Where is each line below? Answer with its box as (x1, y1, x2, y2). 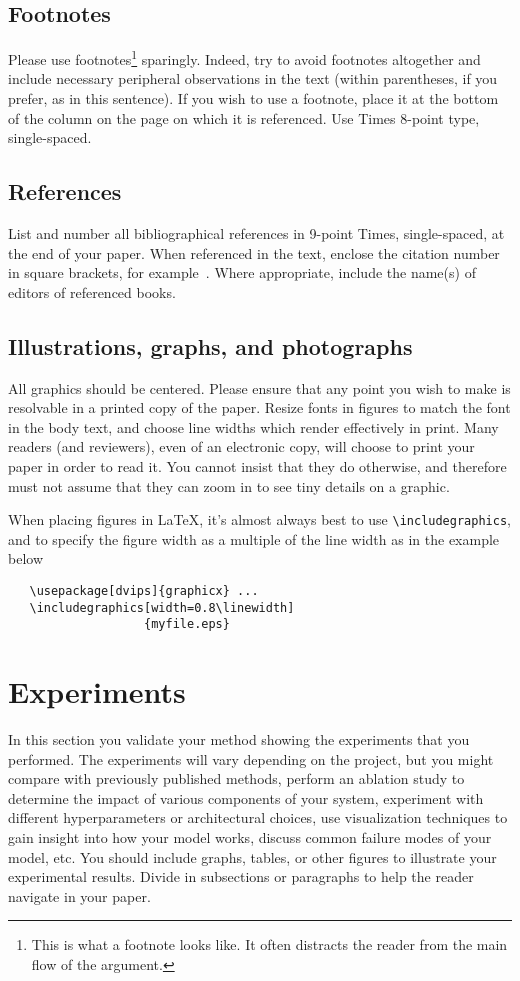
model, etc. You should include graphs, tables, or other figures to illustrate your (8, 846, 497, 867)
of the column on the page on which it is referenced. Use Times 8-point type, (8, 107, 480, 128)
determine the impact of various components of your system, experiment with (8, 787, 484, 808)
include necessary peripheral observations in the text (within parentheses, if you (8, 68, 498, 89)
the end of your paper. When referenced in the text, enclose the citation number (8, 242, 500, 263)
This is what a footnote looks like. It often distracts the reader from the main (31, 934, 508, 955)
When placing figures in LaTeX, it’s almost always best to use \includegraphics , (8, 509, 511, 530)
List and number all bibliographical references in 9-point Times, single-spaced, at (8, 223, 505, 244)
